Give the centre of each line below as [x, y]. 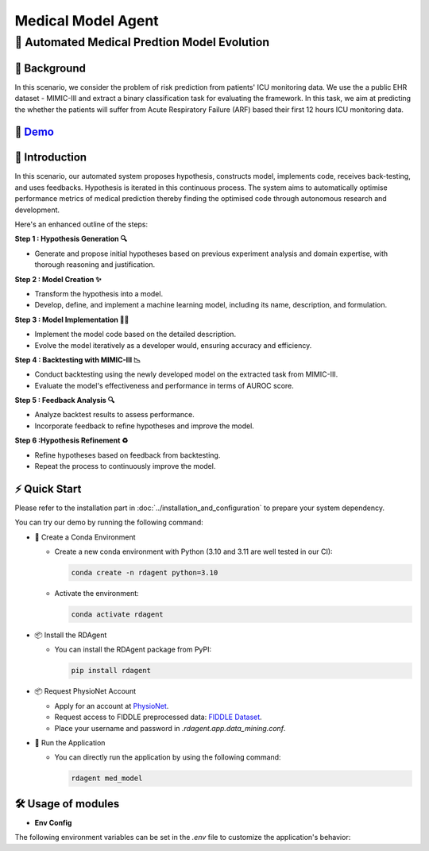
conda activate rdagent [118, 615]
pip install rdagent [111, 671]
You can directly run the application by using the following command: [168, 757]
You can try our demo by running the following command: [109, 522]
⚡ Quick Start [48, 489]
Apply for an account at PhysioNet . [112, 706]
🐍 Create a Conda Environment [85, 537]
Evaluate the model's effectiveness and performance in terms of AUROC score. [164, 385]
